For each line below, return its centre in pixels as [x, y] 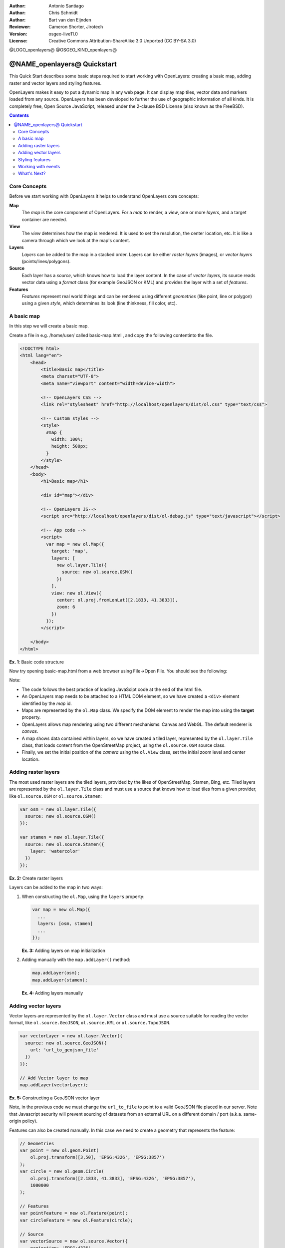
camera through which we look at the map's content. [76, 240]
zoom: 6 [66, 607]
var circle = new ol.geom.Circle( [62, 1171]
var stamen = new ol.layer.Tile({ [62, 837]
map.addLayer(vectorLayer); [54, 1085]
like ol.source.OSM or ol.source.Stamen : [56, 796]
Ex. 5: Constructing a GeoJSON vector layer [54, 1098]
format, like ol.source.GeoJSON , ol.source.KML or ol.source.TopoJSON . [90, 1023]
